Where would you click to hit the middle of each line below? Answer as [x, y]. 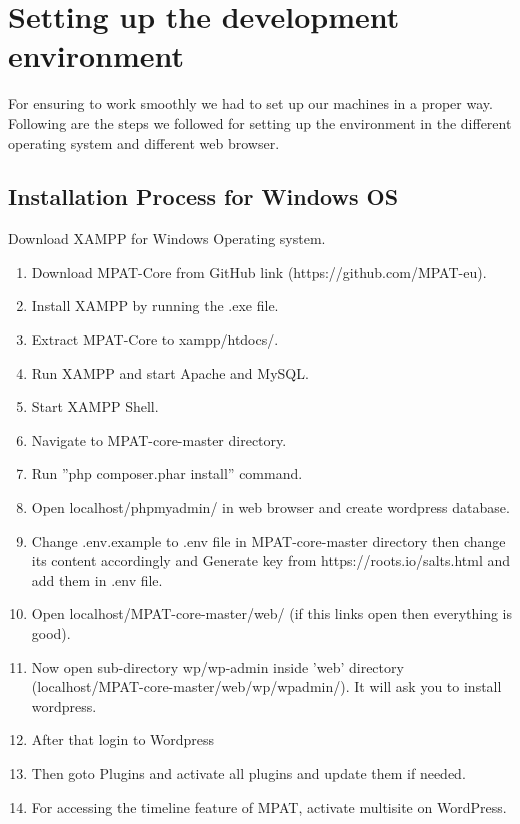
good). [51, 633]
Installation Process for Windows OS [203, 196]
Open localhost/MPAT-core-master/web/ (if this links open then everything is [272, 613]
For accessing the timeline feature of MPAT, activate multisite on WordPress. [269, 806]
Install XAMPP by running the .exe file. [155, 305]
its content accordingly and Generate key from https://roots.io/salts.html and [271, 560]
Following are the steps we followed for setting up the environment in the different [260, 122]
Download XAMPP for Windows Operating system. [167, 238]
